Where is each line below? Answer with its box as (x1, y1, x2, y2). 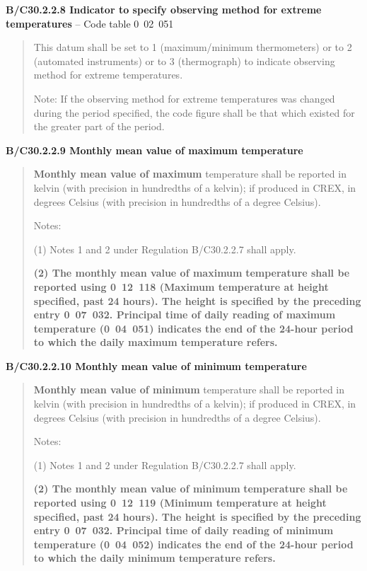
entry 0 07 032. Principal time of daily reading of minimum (33, 523, 334, 538)
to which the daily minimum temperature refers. (33, 550, 276, 565)
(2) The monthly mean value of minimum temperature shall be (33, 481, 348, 496)
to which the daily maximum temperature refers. (33, 335, 278, 350)
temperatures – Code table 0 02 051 (6, 16, 174, 30)
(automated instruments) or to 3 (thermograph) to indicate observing (33, 53, 335, 68)
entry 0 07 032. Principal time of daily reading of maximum (33, 307, 336, 322)
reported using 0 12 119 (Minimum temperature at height (33, 495, 327, 510)
